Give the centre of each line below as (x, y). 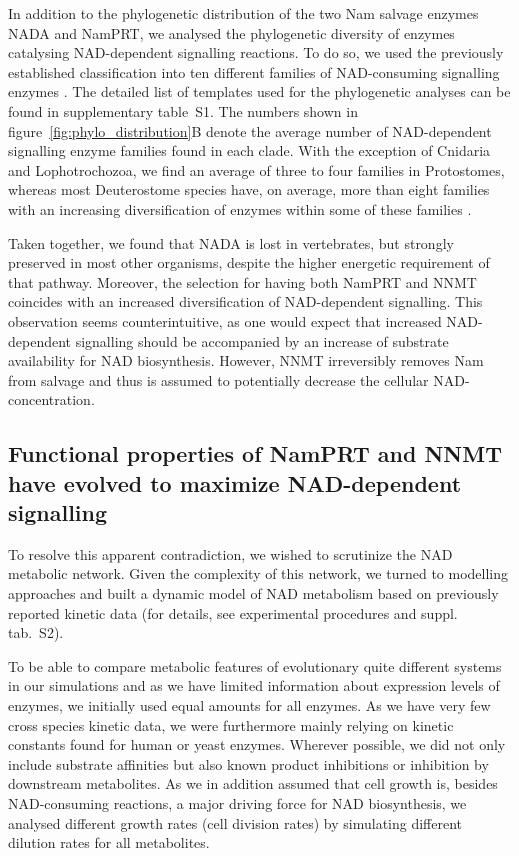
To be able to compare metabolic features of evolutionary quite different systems (255, 665)
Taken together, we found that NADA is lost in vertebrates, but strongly (231, 242)
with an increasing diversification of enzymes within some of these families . (240, 208)
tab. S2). (36, 632)
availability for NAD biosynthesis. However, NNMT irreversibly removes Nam (246, 360)
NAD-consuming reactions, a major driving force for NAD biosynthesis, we (237, 802)
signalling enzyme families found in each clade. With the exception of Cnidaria (249, 150)
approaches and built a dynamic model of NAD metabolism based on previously (253, 593)
